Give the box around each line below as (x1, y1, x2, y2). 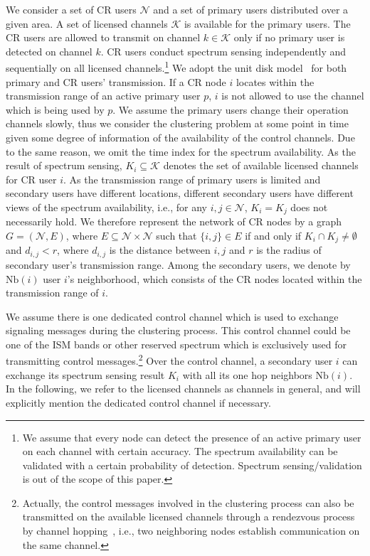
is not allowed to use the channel (221, 88, 364, 103)
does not (290, 199, 328, 214)
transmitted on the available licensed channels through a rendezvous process (22, 509, 355, 524)
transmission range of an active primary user (6, 88, 201, 103)
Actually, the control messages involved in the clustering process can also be (22, 495, 354, 510)
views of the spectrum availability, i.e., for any (6, 199, 207, 214)
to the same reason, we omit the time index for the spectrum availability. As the (6, 144, 356, 159)
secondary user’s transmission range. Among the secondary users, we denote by (6, 257, 351, 272)
